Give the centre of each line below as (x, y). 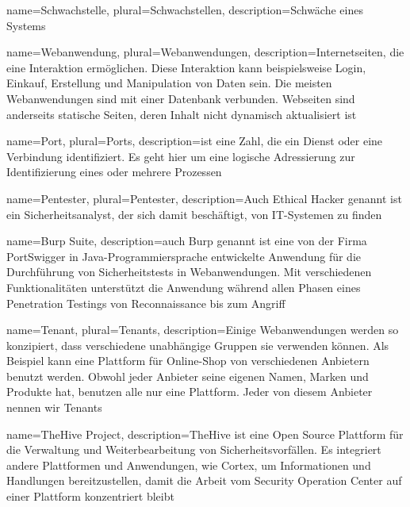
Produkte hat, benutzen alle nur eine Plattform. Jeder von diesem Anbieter (190, 392)
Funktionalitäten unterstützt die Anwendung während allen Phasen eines (184, 287)
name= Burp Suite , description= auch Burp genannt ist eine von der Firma (187, 241)
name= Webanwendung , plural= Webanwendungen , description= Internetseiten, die (205, 52)
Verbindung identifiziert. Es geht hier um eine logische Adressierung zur (181, 156)
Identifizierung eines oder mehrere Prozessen (114, 172)
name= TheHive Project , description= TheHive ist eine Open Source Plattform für (205, 434)
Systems (26, 25)
